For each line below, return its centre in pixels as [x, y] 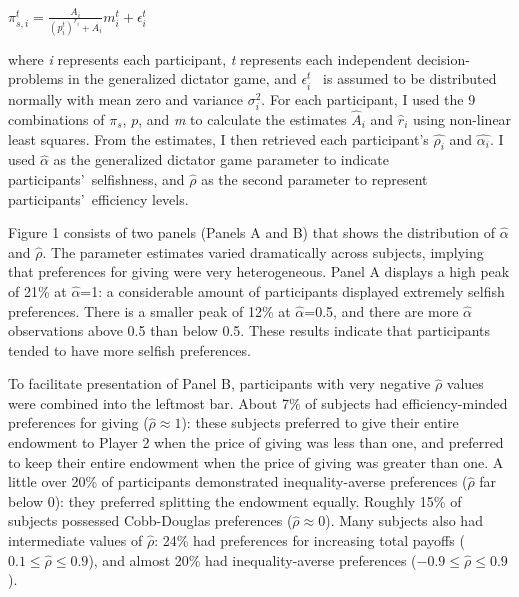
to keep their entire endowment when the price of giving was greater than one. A [256, 461]
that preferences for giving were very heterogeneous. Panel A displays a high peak [259, 271]
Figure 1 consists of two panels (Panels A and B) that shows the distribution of [251, 232]
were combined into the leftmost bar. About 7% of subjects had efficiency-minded [258, 402]
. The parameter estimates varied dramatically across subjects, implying [263, 251]
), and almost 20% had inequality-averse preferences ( [252, 559]
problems [36, 78]
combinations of [56, 118]
